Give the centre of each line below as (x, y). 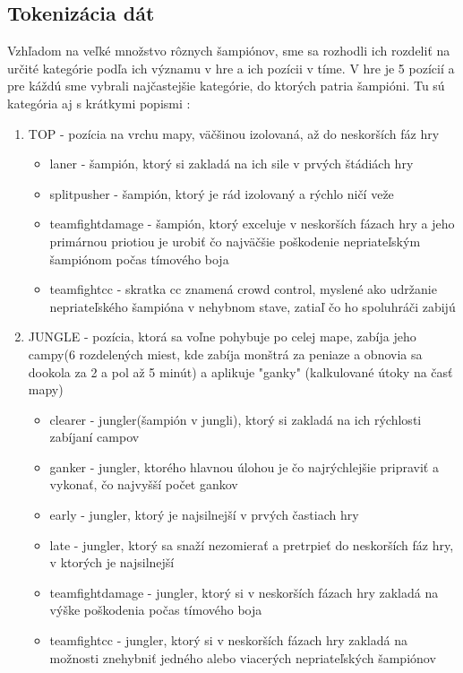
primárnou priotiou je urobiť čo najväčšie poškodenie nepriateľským (235, 241)
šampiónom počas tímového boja (139, 259)
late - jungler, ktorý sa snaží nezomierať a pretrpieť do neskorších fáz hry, (252, 544)
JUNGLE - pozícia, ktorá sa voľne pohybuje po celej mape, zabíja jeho (222, 336)
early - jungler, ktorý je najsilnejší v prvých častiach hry (204, 515)
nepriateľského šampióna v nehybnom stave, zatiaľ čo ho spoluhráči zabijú (253, 306)
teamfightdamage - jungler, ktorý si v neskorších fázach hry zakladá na (244, 592)
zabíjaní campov (94, 437)
